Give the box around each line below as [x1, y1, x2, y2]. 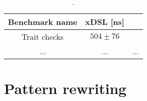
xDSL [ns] [85, 16, 125, 27]
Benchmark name [8, 16, 78, 27]
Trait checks [21, 31, 64, 42]
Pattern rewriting [4, 78, 127, 99]
